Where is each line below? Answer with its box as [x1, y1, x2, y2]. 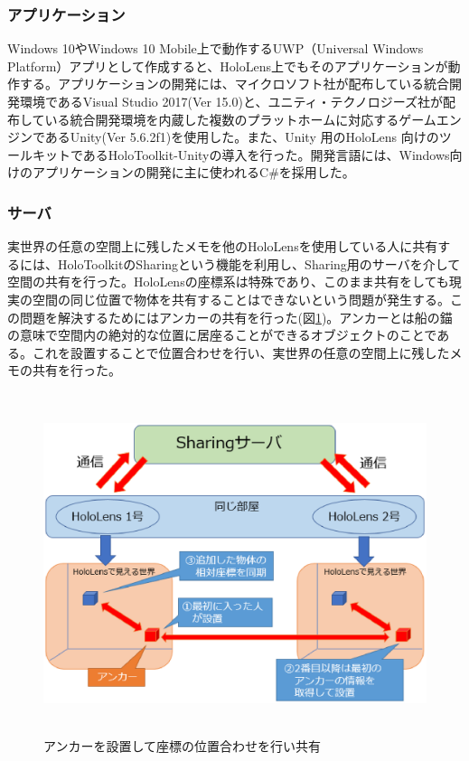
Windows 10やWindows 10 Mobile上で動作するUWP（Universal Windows [7, 39, 424, 58]
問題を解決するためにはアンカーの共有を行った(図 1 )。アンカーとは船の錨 [19, 307, 453, 326]
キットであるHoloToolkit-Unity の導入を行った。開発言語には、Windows [32, 145, 450, 164]
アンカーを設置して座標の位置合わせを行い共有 [43, 737, 322, 756]
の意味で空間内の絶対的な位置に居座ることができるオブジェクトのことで [7, 325, 437, 344]
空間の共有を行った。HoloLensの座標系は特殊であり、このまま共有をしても [7, 272, 449, 291]
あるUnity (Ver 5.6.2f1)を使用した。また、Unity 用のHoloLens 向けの [44, 127, 439, 146]
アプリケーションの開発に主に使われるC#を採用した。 [32, 163, 355, 182]
